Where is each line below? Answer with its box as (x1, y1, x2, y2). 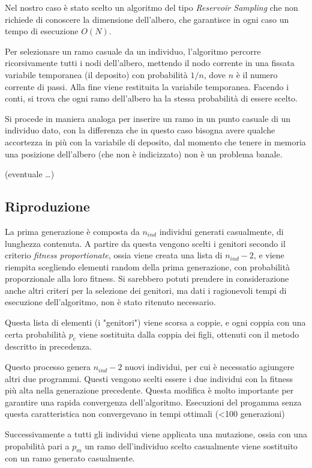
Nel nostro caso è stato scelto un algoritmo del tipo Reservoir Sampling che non (5, 1, 298, 13)
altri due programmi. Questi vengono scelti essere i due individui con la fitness (5, 372, 293, 384)
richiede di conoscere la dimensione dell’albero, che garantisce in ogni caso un (5, 13, 289, 25)
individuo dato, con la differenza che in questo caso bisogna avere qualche (5, 124, 275, 136)
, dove (203, 68, 226, 81)
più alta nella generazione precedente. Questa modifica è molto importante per (5, 384, 294, 397)
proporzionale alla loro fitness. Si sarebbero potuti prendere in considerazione (5, 272, 289, 285)
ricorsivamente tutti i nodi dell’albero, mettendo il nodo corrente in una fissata (5, 56, 295, 69)
